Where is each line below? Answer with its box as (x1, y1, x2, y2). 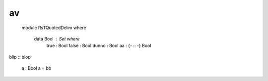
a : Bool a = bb (21, 65, 52, 71)
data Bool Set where (34, 36, 80, 41)
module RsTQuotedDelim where (21, 25, 86, 31)
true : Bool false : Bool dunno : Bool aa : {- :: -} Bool (46, 42, 151, 49)
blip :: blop (9, 54, 31, 60)
